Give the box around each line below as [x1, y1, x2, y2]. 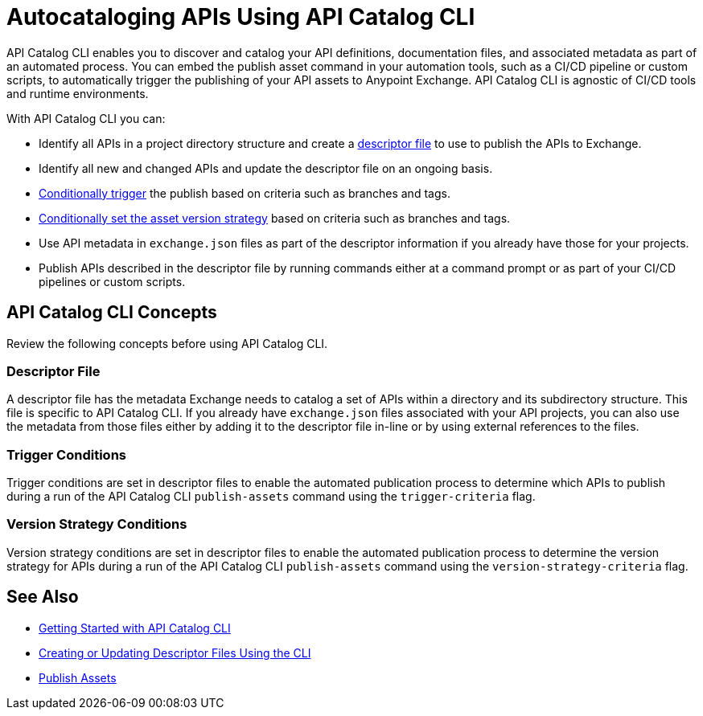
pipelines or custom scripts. [39, 274, 186, 288]
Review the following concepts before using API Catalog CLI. [6, 336, 328, 350]
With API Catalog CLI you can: [6, 111, 166, 125]
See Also [6, 587, 79, 608]
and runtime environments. [6, 86, 149, 100]
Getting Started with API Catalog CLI [39, 620, 231, 635]
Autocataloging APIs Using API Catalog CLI [6, 3, 475, 31]
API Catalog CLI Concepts [6, 302, 217, 323]
